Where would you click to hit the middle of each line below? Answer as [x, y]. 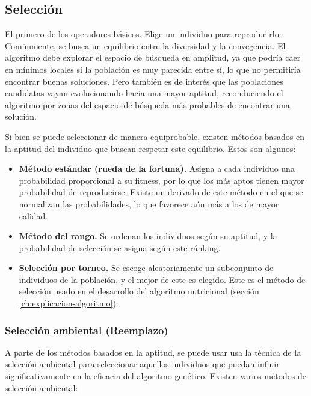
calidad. [33, 215]
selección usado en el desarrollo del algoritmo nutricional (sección [139, 291]
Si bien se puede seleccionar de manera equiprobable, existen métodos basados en [155, 136]
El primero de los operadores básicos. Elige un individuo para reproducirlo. [143, 34]
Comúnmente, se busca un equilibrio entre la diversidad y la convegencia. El [145, 45]
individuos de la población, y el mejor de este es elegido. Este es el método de [162, 279]
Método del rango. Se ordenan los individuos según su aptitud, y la [148, 236]
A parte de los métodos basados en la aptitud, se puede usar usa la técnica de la [153, 352]
